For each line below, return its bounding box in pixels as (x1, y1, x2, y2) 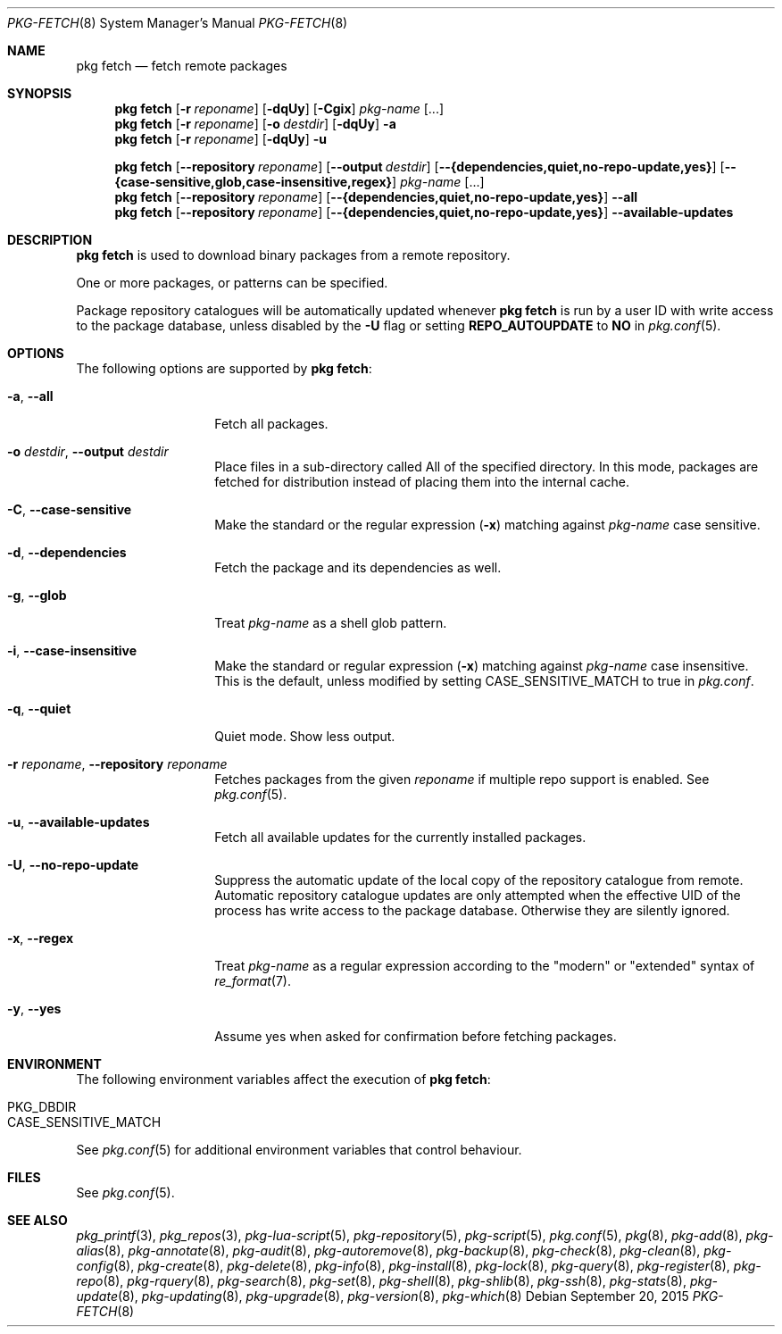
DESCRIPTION (7, 232, 93, 247)
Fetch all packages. (214, 416, 329, 431)
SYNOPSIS (7, 86, 72, 101)
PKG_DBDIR (7, 1099, 77, 1114)
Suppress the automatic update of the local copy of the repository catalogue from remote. (214, 872, 744, 888)
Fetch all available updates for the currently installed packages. (214, 830, 586, 845)
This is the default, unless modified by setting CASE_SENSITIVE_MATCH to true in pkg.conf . (214, 673, 754, 688)
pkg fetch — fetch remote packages (76, 58, 287, 73)
